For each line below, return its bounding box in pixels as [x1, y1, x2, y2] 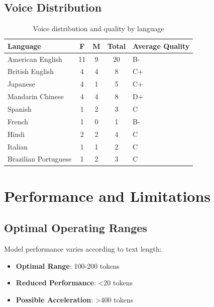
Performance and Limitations [4, 185, 211, 206]
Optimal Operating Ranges [4, 220, 147, 236]
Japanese [8, 79, 35, 89]
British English [8, 66, 54, 76]
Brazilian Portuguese [8, 153, 72, 164]
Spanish [8, 104, 32, 114]
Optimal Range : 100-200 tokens [16, 260, 120, 271]
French [8, 116, 29, 126]
